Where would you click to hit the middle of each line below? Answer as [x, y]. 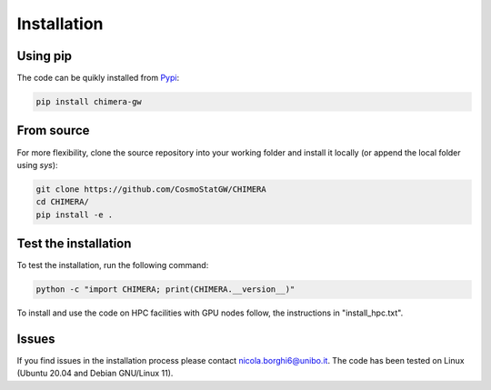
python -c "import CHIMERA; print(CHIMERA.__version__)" [165, 290]
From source [53, 130]
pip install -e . [75, 215]
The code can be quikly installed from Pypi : [98, 78]
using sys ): [37, 165]
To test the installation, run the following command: [113, 265]
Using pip [45, 56]
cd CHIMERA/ [63, 202]
